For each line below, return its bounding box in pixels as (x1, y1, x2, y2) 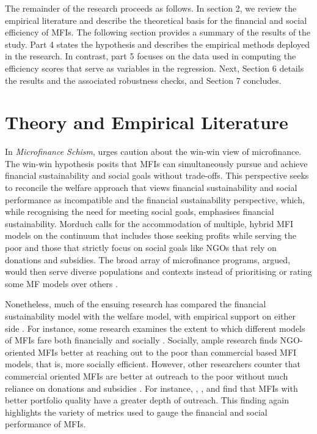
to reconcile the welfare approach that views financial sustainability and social (5, 181, 297, 194)
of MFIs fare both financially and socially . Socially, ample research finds (5, 334, 277, 346)
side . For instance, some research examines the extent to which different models (5, 321, 305, 334)
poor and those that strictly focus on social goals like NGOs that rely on (5, 241, 277, 254)
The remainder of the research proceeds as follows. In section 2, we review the (5, 2, 297, 14)
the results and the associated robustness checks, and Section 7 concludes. (5, 73, 282, 86)
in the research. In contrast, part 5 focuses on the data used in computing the (5, 50, 296, 62)
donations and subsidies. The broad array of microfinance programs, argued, (5, 253, 290, 266)
